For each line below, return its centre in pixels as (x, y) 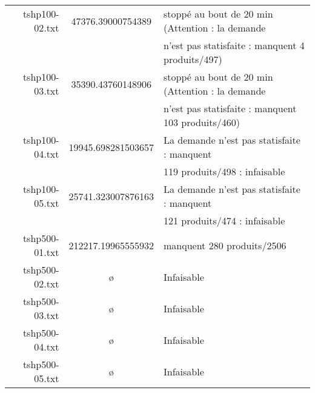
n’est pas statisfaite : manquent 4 (234, 45)
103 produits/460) (202, 122)
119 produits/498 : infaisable (224, 171)
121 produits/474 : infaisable (224, 220)
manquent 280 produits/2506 (225, 245)
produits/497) (193, 59)
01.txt (47, 252)
